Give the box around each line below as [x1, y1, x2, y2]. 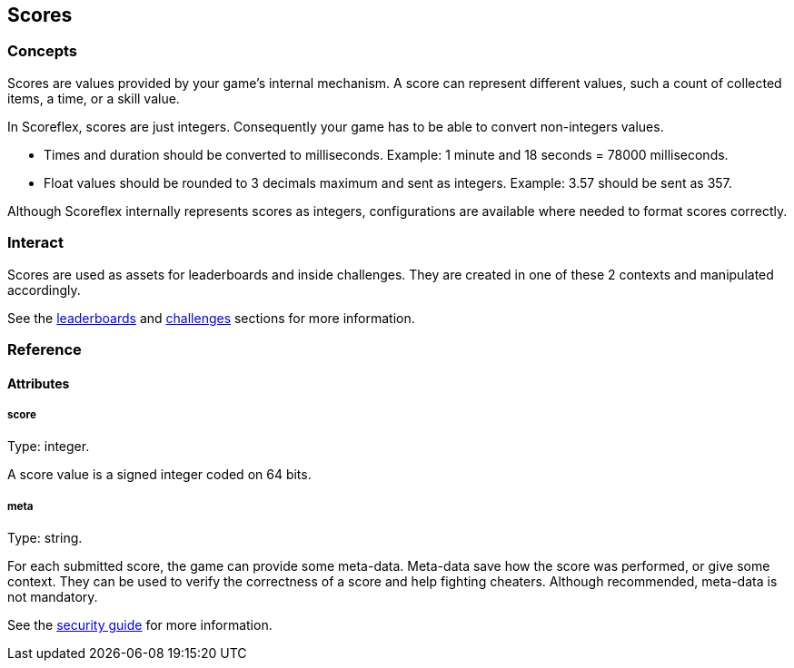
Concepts [7, 42, 78, 61]
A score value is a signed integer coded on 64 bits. [7, 467, 312, 483]
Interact [7, 233, 64, 252]
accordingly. [7, 281, 81, 298]
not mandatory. [7, 589, 98, 605]
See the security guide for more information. [7, 617, 273, 634]
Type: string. [7, 530, 83, 546]
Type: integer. [7, 438, 90, 455]
